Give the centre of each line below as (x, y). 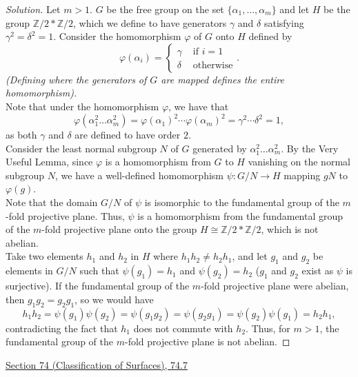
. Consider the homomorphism (117, 36)
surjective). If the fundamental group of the (98, 286)
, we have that (199, 106)
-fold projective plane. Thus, (65, 215)
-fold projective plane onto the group (119, 229)
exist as (318, 271)
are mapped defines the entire (222, 79)
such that (99, 271)
